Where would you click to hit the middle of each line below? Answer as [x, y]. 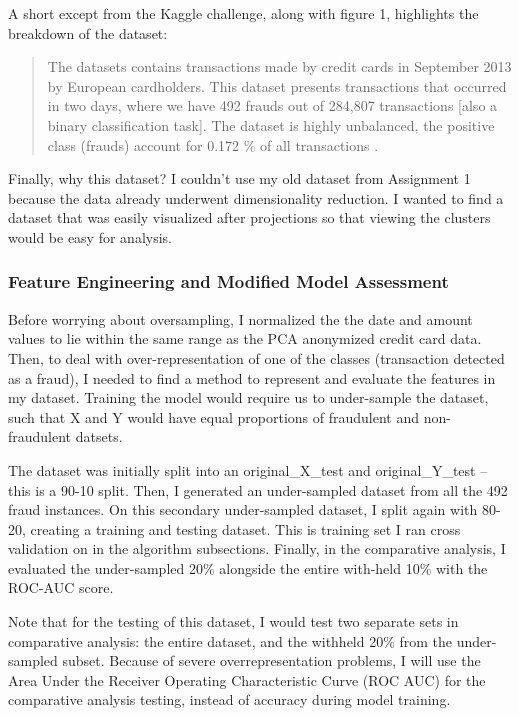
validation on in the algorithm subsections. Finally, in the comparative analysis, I [257, 548]
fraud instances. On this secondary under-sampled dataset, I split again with [243, 509]
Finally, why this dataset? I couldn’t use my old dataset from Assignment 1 [239, 178]
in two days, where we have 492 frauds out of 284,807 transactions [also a [272, 105]
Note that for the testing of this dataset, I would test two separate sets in [233, 621]
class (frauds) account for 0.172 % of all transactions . [213, 144]
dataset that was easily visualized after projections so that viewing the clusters [249, 217]
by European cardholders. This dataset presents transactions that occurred [277, 85]
